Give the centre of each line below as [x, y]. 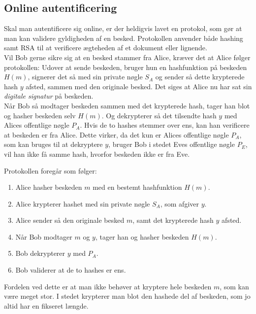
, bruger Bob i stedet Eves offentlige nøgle [172, 144]
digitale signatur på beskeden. [49, 96]
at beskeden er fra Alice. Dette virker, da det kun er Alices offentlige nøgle [116, 134]
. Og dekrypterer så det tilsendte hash [159, 115]
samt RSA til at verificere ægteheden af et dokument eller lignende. [106, 48]
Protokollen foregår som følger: [50, 170]
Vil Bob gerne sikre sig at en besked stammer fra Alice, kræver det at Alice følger [127, 57]
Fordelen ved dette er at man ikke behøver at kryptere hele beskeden [108, 286]
